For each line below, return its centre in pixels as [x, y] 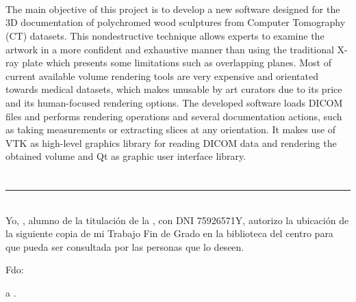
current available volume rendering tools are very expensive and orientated [162, 75]
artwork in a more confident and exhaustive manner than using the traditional [170, 49]
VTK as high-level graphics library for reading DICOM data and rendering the [171, 142]
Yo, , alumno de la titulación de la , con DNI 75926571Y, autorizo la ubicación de [177, 220]
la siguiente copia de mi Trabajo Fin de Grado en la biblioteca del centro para [169, 233]
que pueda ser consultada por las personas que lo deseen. [125, 246]
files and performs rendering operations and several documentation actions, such [174, 116]
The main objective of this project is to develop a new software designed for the [173, 9]
